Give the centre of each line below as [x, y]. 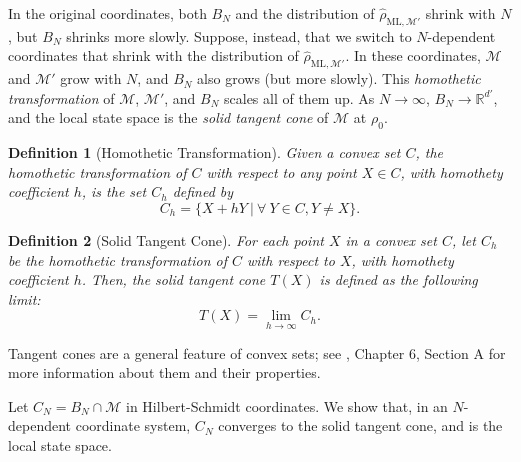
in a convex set [391, 239]
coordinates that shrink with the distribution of [153, 55]
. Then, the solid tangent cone [173, 279]
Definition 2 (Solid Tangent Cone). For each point [166, 239]
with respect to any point [281, 171]
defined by [203, 191]
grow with [91, 78]
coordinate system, [133, 425]
